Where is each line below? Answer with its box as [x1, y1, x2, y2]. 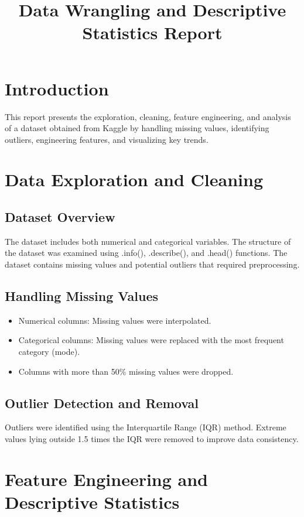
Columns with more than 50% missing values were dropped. [18, 365, 234, 377]
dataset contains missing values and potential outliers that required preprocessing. [5, 258, 300, 271]
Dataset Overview [5, 208, 115, 226]
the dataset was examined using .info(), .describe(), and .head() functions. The [5, 246, 288, 259]
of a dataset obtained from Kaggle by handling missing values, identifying [5, 122, 269, 134]
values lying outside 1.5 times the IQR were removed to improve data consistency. [5, 433, 299, 445]
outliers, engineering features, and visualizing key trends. [5, 133, 209, 145]
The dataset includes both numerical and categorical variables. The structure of [5, 235, 291, 247]
